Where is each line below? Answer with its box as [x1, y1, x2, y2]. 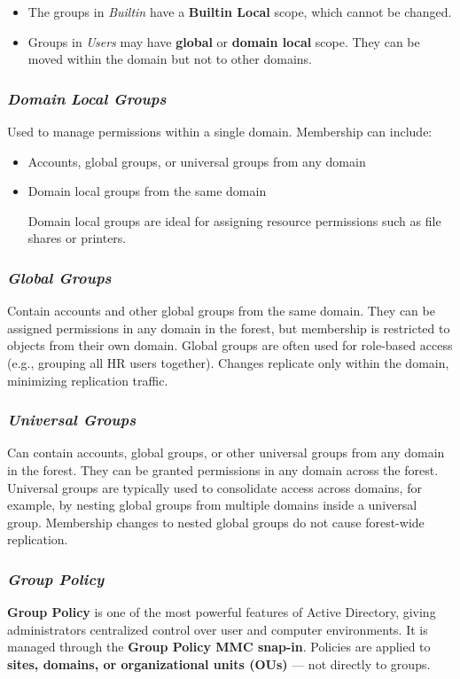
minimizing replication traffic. [7, 371, 168, 389]
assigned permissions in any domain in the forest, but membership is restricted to [7, 318, 450, 337]
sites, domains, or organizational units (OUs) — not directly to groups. [7, 654, 431, 673]
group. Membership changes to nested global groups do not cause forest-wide [7, 512, 425, 531]
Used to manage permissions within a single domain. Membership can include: [7, 122, 433, 140]
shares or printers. [27, 229, 127, 247]
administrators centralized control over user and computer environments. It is [7, 620, 428, 638]
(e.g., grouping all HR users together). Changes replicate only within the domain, [7, 353, 449, 371]
